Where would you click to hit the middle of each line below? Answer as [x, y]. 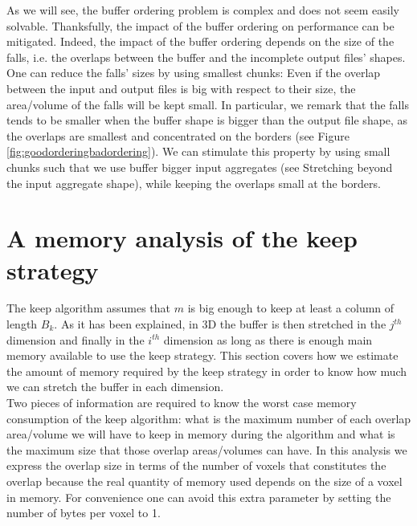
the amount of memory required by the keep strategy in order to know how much [207, 371]
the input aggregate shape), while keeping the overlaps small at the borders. [194, 183]
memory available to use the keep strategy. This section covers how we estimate [202, 355]
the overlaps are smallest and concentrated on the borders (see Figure [178, 135]
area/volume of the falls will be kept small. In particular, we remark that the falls [208, 104]
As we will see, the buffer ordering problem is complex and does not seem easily [203, 10]
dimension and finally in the [76, 339]
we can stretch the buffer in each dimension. [115, 387]
